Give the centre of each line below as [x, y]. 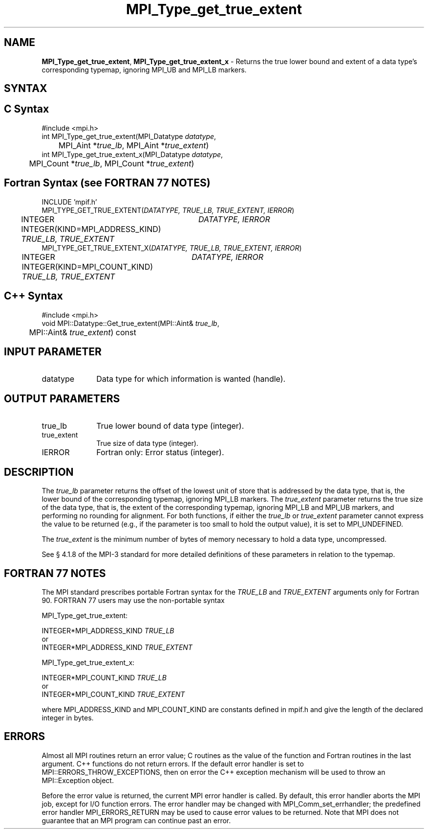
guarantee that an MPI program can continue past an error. [136, 820]
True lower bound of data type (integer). [170, 426]
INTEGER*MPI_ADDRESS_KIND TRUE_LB [108, 630]
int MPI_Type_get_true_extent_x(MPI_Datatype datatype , [132, 154]
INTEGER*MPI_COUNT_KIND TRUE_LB [104, 677]
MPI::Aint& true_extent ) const [83, 332]
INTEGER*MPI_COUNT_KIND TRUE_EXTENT [113, 694]
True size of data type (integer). [147, 443]
